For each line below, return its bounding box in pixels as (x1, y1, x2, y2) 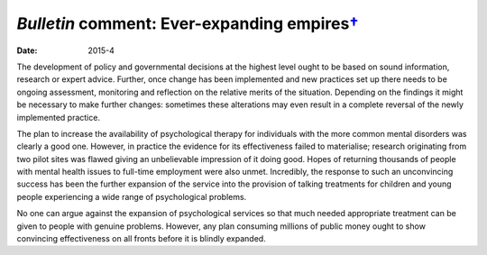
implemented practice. (16, 112, 101, 123)
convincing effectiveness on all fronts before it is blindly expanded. (16, 233, 266, 244)
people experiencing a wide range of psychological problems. (16, 191, 247, 202)
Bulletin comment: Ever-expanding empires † (16, 14, 360, 33)
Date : (16, 45, 38, 56)
